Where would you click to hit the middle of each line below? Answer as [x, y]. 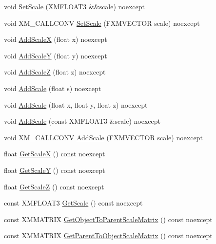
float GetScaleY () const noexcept [55, 170]
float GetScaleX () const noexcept [55, 154]
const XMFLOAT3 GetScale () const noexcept [73, 203]
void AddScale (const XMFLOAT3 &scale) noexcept [82, 121]
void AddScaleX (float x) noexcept [56, 39]
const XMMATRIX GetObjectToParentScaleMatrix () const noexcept [108, 219]
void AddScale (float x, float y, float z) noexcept [76, 104]
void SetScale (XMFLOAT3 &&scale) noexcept [75, 6]
